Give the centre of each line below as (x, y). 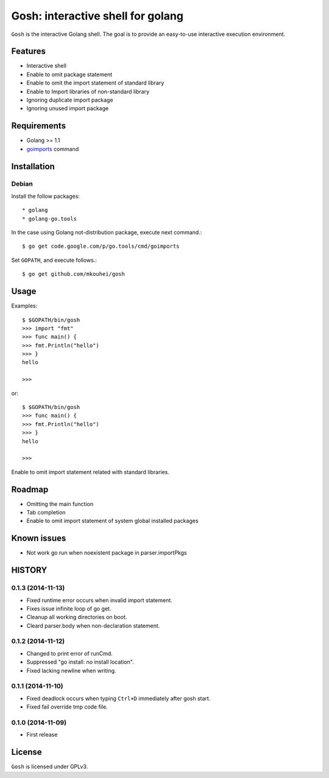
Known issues (39, 538)
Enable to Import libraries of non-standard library (88, 91)
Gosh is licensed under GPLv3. (50, 766)
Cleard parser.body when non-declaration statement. (93, 626)
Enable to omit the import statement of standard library (95, 83)
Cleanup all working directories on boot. (77, 617)
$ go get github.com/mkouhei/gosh (73, 274)
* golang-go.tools (50, 219)
